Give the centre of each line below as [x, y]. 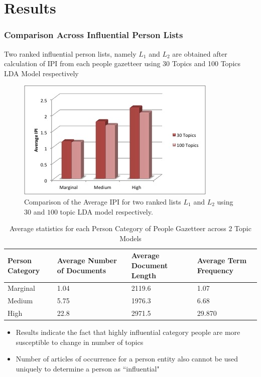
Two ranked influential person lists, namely [70, 53]
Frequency [215, 270]
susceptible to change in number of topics [80, 342]
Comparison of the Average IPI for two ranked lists [103, 201]
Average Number [87, 260]
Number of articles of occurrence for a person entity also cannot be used [127, 359]
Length [144, 275]
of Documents [82, 270]
